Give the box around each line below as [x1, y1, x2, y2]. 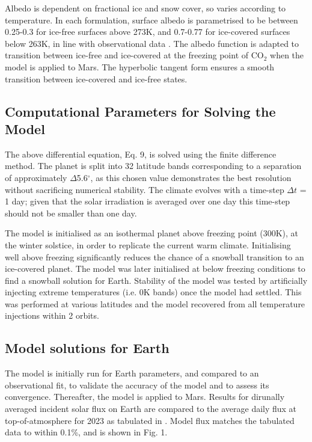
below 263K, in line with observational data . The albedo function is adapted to [5, 37, 299, 49]
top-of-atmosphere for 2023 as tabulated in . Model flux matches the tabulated [5, 414, 295, 426]
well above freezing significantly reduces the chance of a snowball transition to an [5, 250, 304, 263]
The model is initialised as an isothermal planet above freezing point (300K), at [5, 227, 299, 239]
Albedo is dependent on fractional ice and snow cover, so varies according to [5, 2, 286, 14]
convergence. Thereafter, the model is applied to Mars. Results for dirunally [5, 390, 285, 403]
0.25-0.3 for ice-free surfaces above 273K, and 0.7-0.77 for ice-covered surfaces [5, 25, 290, 38]
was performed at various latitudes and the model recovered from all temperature [5, 297, 305, 310]
